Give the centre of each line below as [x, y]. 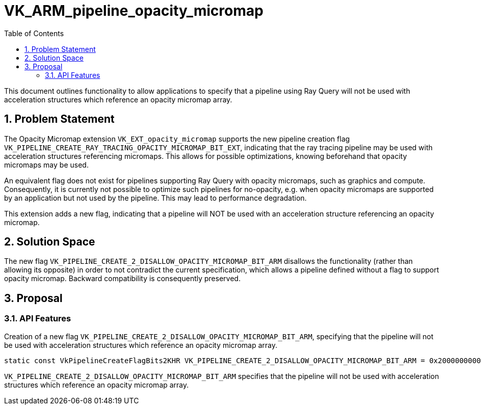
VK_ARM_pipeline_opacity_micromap [134, 11]
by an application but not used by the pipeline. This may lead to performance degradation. [155, 198]
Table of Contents [34, 33]
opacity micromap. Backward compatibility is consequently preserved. [123, 279]
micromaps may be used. [46, 165]
